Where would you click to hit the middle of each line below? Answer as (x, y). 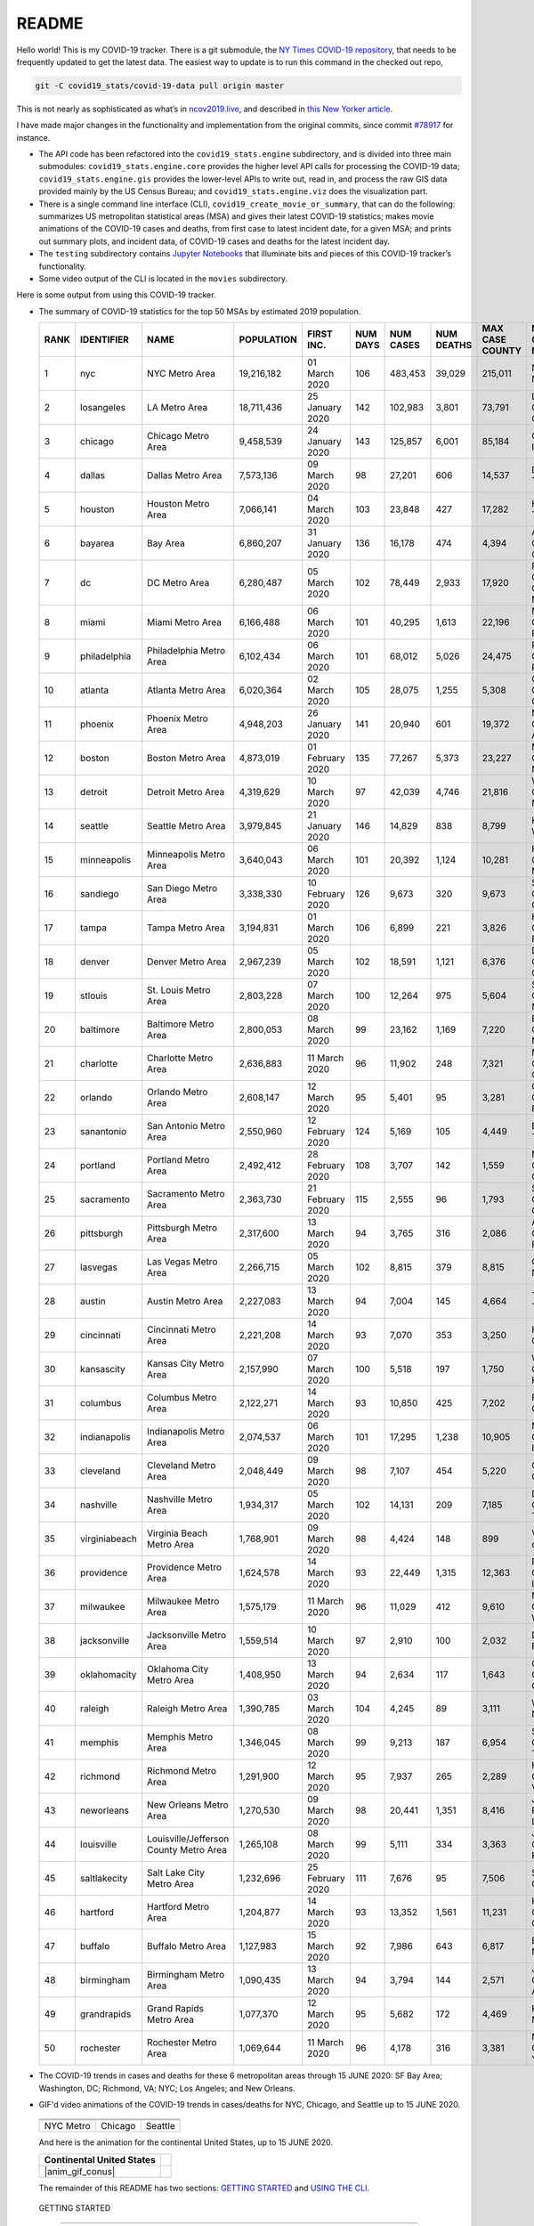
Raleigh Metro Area (187, 1709)
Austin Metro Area (185, 1302)
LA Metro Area (178, 408)
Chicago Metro (178, 436)
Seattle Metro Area (186, 826)
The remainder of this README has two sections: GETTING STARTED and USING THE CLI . (204, 2188)
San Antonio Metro (186, 1126)
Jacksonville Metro (187, 1636)
